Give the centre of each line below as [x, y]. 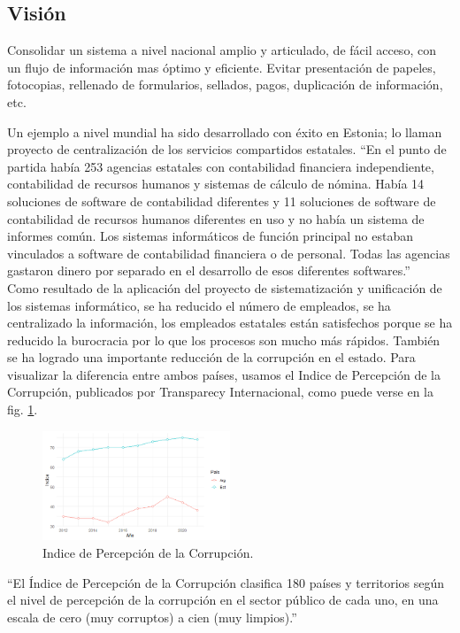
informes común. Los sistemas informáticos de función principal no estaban [210, 236]
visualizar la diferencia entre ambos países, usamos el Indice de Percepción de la [224, 374]
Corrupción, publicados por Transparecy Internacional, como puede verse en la [220, 392]
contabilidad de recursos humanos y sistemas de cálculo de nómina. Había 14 [216, 184]
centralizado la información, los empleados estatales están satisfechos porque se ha [230, 323]
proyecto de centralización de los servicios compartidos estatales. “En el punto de [227, 149]
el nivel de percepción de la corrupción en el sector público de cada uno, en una [223, 600]
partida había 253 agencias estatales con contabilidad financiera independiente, [221, 166]
